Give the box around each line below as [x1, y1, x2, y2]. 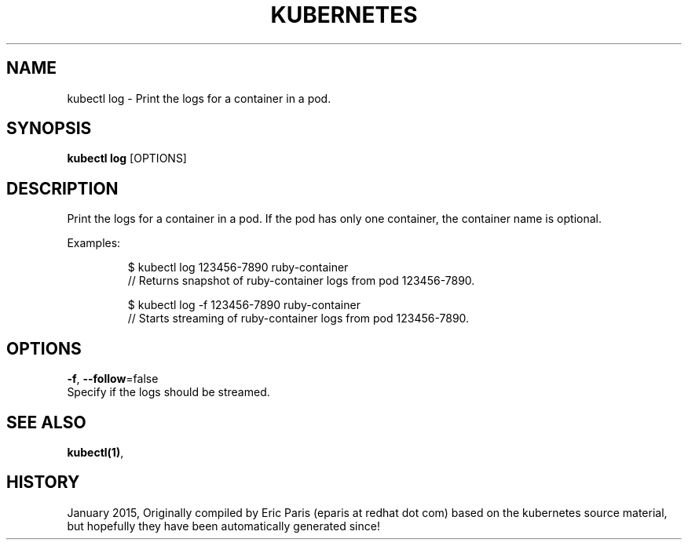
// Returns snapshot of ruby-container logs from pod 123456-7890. [127, 274, 475, 288]
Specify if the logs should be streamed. [67, 385, 270, 399]
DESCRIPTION [6, 178, 119, 198]
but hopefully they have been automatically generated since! [67, 519, 380, 533]
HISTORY [6, 472, 80, 493]
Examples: [67, 236, 121, 250]
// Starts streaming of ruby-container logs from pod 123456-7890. [127, 311, 470, 326]
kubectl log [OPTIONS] [67, 151, 187, 166]
